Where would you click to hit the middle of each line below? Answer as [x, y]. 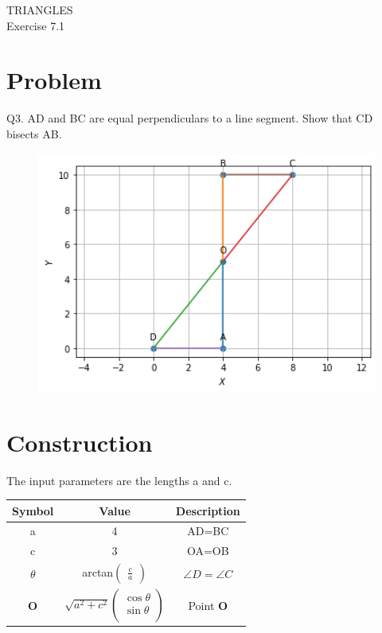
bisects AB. [34, 133]
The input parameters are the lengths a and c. [119, 480]
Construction [80, 442]
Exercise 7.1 [36, 25]
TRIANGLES [40, 10]
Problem [54, 80]
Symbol [33, 510]
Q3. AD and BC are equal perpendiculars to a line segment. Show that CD [190, 118]
